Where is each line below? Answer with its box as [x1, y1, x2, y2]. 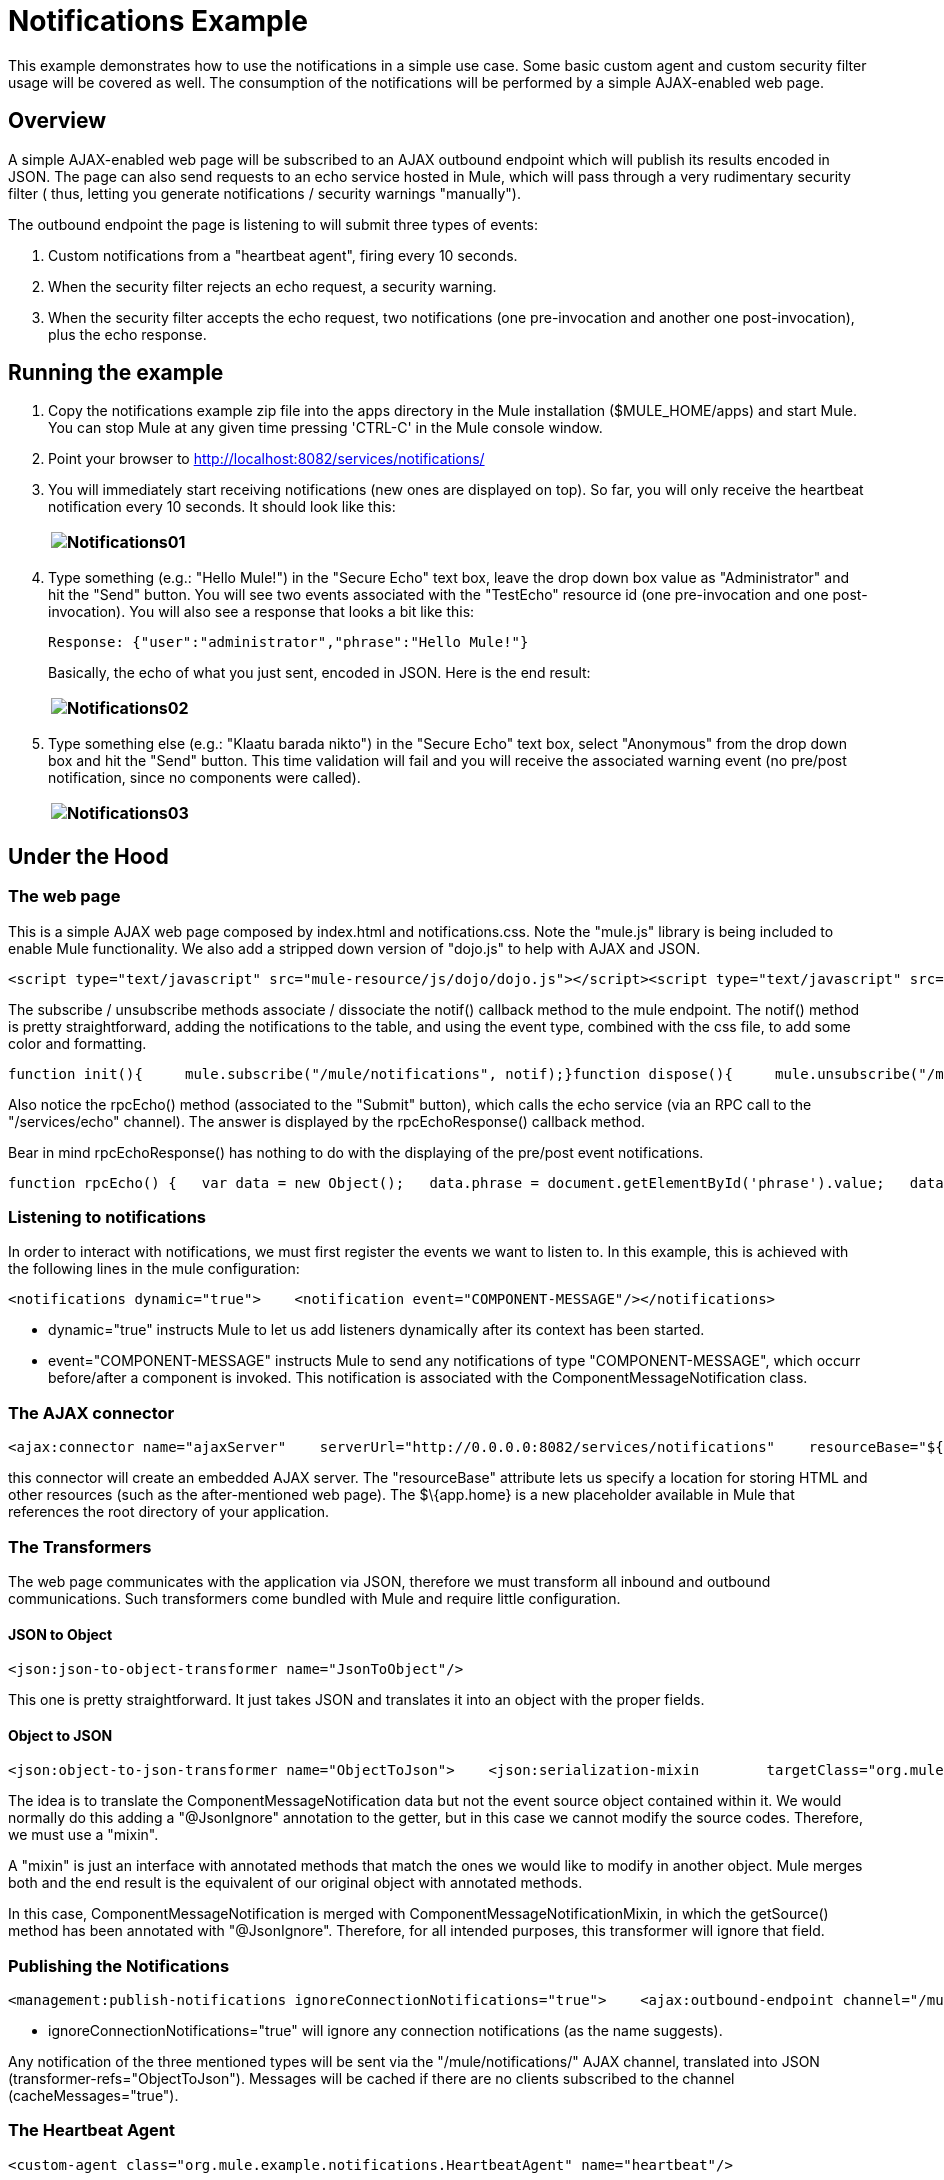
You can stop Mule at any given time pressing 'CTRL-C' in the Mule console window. [48, 419, 603, 437]
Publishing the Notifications [8, 1955, 230, 1976]
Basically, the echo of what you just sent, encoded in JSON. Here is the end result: [48, 664, 591, 682]
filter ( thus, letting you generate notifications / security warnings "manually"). [8, 184, 522, 202]
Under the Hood [8, 843, 169, 869]
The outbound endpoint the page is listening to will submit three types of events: [8, 215, 539, 233]
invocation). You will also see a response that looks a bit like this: [48, 603, 475, 621]
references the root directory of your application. [8, 1503, 330, 1521]
